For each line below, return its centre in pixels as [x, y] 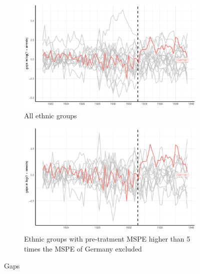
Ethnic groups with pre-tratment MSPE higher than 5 [107, 239]
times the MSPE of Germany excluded [83, 248]
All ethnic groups [50, 115]
